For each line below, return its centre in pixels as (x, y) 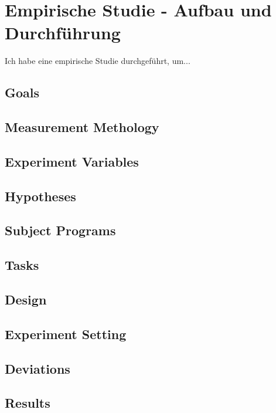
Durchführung (63, 33)
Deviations (38, 368)
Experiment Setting (66, 334)
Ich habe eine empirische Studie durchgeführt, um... (98, 61)
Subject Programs (60, 230)
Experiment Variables (72, 161)
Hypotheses (40, 196)
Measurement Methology (82, 127)
